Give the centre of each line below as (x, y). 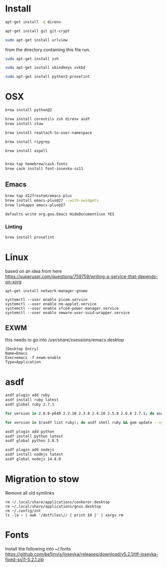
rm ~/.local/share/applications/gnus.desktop (53, 506)
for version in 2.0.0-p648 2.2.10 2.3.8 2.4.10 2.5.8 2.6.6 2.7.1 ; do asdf (85, 413)
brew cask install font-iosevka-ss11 (44, 169)
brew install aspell (27, 151)
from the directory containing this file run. (48, 49)
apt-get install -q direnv (33, 22)
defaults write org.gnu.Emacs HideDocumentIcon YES (60, 214)
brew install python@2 (29, 110)
